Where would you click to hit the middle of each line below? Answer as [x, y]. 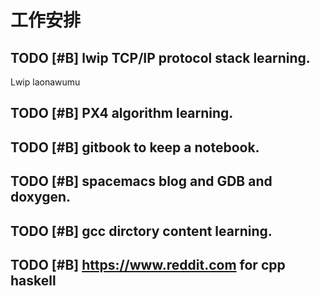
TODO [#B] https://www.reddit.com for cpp [148, 264]
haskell [33, 280]
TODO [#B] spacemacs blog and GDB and [141, 181]
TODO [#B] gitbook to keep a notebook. [135, 147]
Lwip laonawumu [45, 82]
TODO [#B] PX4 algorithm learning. [122, 113]
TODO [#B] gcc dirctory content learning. [141, 231]
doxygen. [41, 197]
